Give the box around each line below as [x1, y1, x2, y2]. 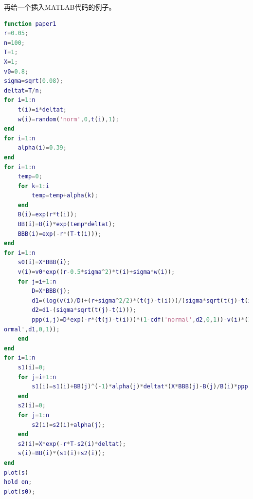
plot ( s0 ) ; [4, 488, 36, 495]
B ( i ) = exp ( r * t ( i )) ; [18, 211, 77, 218]
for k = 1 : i [18, 182, 50, 190]
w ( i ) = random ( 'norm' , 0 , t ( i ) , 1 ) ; [18, 115, 119, 123]
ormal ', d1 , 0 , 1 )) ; [4, 326, 60, 333]
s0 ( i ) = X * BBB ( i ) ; [18, 259, 71, 266]
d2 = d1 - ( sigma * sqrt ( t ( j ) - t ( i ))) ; [32, 307, 137, 314]
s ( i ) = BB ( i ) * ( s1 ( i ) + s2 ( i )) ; [18, 450, 105, 457]
